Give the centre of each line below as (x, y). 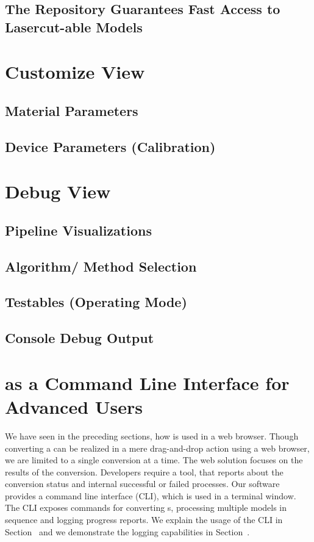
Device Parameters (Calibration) (110, 146)
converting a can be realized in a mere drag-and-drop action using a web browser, (157, 448)
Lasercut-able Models (74, 27)
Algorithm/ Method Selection (101, 266)
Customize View (75, 72)
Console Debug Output (80, 338)
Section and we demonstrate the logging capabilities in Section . (127, 531)
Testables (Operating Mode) (96, 302)
